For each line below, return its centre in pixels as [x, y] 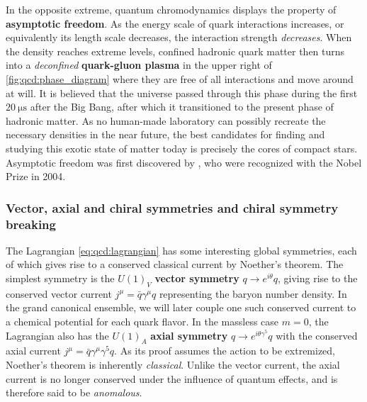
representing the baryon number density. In [253, 293]
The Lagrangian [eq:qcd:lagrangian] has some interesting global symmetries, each [181, 250]
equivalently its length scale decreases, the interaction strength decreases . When [179, 37]
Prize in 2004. [36, 176]
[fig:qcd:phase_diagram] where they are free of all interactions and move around [180, 78]
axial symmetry [189, 335]
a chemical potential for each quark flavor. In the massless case [142, 322]
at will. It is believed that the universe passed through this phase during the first [182, 93]
